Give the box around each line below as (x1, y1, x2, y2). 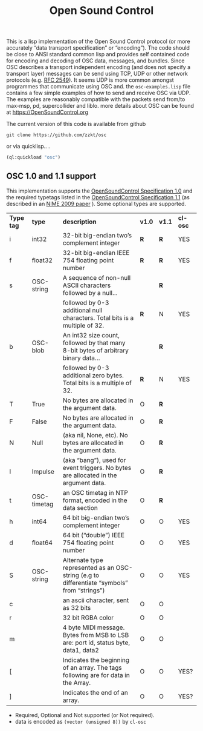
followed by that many (62, 339, 126, 347)
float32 (31, 256, 53, 264)
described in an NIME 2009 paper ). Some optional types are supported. (6, 200, 186, 207)
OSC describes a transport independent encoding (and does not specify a (6, 64, 191, 71)
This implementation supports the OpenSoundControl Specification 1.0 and (6, 187, 193, 194)
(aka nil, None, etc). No (62, 431, 128, 439)
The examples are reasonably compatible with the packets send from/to (6, 96, 185, 103)
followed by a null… (62, 288, 118, 297)
